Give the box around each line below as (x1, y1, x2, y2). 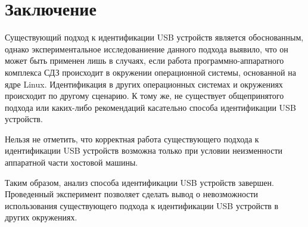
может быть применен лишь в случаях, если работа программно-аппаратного (5, 54, 284, 67)
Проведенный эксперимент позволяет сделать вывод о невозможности (5, 188, 259, 200)
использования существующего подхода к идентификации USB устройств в (5, 199, 279, 212)
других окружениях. (5, 211, 77, 223)
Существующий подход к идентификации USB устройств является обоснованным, (5, 31, 304, 43)
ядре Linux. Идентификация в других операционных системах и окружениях (5, 77, 283, 90)
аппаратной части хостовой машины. (5, 156, 138, 169)
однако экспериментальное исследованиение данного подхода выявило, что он (5, 42, 288, 55)
